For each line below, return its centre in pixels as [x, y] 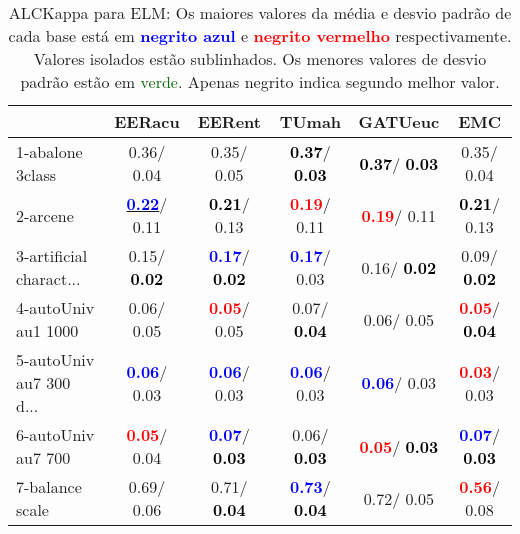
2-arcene [45, 215]
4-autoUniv [55, 307]
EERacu [147, 121]
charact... [48, 278]
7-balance [49, 486]
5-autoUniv [55, 359]
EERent [229, 121]
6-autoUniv [55, 434]
